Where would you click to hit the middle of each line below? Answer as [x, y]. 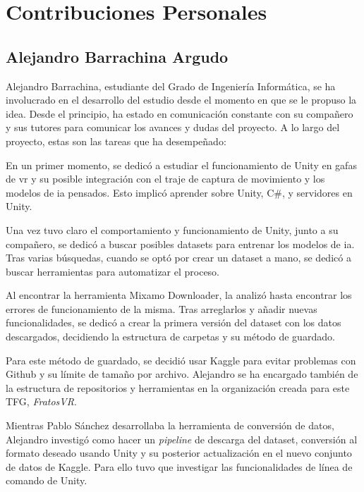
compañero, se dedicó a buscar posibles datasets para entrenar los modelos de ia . [180, 244]
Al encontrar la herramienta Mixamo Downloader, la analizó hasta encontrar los [179, 295]
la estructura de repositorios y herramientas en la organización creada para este [178, 387]
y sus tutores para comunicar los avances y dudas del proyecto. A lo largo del [173, 127]
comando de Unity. [47, 480]
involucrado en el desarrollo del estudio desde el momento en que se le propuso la [181, 100]
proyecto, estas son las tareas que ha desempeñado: [116, 141]
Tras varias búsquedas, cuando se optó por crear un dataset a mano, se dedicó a [178, 258]
